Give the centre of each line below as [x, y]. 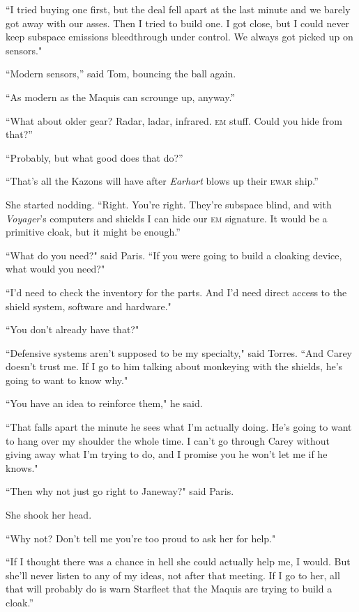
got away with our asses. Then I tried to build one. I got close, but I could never [178, 23]
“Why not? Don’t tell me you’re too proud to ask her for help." [141, 538]
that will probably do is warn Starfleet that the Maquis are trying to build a [169, 589]
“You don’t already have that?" [72, 329]
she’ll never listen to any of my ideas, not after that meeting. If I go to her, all [173, 575]
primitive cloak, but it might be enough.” [93, 232]
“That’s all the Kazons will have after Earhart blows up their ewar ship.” [162, 181]
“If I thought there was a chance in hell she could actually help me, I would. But [178, 561]
